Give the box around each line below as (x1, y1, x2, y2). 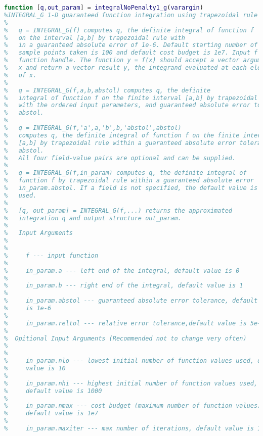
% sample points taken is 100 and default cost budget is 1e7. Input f (4, 49, 258, 57)
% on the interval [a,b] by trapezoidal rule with (4, 34, 185, 41)
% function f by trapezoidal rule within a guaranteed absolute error (4, 177, 254, 184)
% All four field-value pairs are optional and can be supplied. (4, 154, 236, 162)
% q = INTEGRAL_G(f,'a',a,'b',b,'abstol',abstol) (4, 124, 182, 131)
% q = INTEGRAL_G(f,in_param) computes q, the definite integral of (4, 169, 247, 177)
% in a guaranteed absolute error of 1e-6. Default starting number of (4, 41, 258, 49)
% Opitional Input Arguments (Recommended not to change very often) (4, 334, 247, 342)
